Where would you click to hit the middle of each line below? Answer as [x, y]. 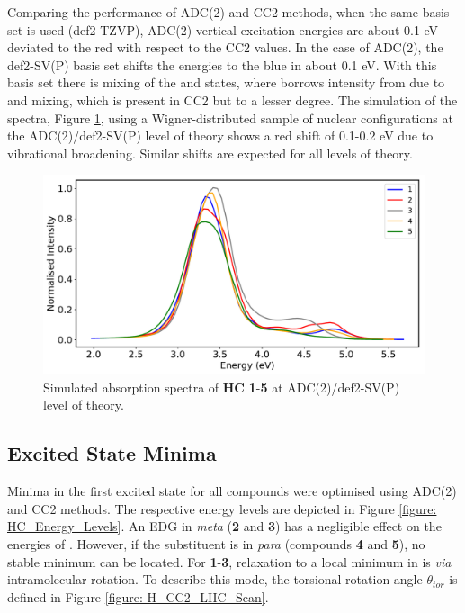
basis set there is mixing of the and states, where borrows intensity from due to [226, 82]
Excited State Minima [112, 453]
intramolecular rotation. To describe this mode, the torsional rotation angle [215, 579]
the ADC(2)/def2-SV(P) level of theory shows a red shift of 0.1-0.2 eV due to [220, 135]
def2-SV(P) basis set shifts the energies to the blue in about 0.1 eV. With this [222, 64]
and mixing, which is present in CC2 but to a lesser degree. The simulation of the [232, 99]
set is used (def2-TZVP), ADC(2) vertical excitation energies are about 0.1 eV [223, 29]
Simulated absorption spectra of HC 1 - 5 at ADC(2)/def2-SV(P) [222, 387]
